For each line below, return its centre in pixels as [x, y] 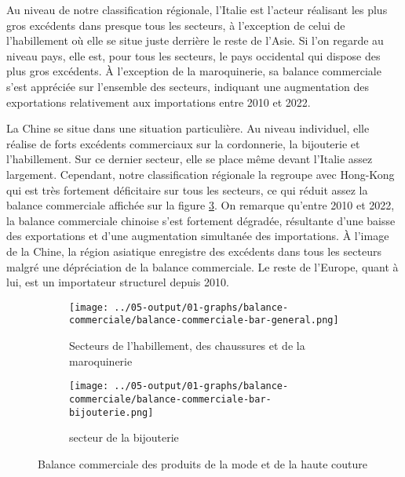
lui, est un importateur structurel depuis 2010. [118, 282]
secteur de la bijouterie [124, 437]
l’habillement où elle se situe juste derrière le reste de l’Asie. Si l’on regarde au [195, 40]
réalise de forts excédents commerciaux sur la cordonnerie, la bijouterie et [183, 143]
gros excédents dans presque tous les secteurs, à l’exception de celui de [176, 25]
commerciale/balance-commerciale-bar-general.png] [204, 320]
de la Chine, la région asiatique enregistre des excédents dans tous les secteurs [194, 251]
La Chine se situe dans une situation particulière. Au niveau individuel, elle [188, 128]
